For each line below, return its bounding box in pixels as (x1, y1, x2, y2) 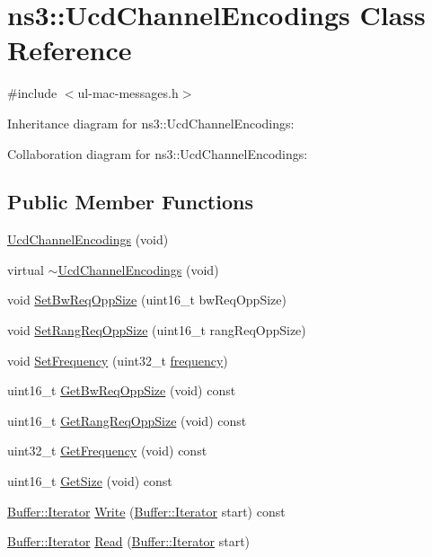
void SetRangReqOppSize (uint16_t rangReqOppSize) (7, 321, 306, 340)
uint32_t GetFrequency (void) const (7, 441, 207, 460)
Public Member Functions (7, 188, 253, 216)
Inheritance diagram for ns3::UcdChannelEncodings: (7, 113, 295, 132)
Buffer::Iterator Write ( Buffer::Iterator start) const (7, 501, 286, 520)
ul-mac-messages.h (77, 84, 179, 102)
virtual (7, 260, 44, 278)
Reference (7, 31, 132, 68)
